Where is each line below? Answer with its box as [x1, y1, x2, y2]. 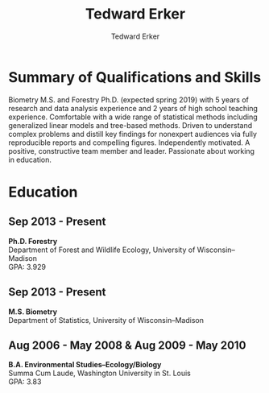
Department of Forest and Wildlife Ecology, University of [8, 245, 196, 254]
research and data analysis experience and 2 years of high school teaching [8, 103, 258, 113]
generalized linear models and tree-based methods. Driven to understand [8, 120, 253, 130]
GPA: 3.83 [8, 377, 42, 387]
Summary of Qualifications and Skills [8, 68, 262, 86]
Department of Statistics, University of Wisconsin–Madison [8, 315, 204, 325]
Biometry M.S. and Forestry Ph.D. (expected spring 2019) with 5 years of [8, 94, 250, 105]
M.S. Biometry [8, 307, 58, 316]
